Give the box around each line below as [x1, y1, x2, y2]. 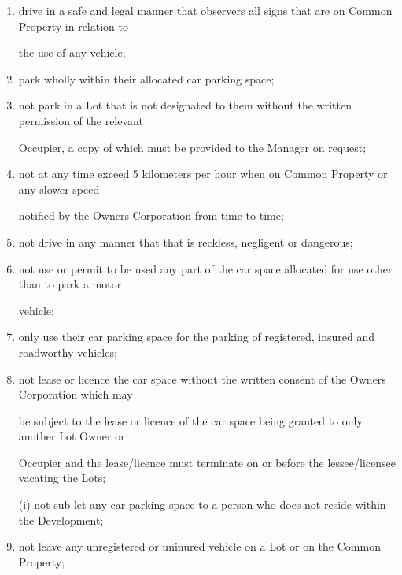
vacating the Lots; [18, 469, 106, 486]
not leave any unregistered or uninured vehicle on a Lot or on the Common [18, 538, 381, 555]
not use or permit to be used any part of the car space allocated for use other [18, 260, 393, 276]
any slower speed [18, 180, 100, 197]
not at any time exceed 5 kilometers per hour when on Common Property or [18, 165, 388, 182]
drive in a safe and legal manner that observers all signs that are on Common [18, 2, 393, 18]
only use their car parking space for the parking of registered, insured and [18, 328, 374, 345]
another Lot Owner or [18, 428, 125, 444]
